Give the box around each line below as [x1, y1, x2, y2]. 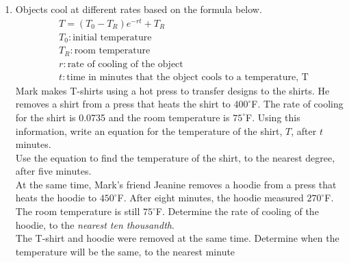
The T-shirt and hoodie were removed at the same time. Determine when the [15, 231, 339, 245]
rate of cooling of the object [67, 59, 183, 69]
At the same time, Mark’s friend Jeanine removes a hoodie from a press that [15, 177, 337, 191]
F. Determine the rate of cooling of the [155, 204, 319, 218]
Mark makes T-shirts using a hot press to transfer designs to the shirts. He [15, 83, 330, 97]
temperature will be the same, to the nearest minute [15, 244, 235, 258]
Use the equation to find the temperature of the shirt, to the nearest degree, [15, 150, 335, 164]
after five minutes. [15, 164, 92, 178]
